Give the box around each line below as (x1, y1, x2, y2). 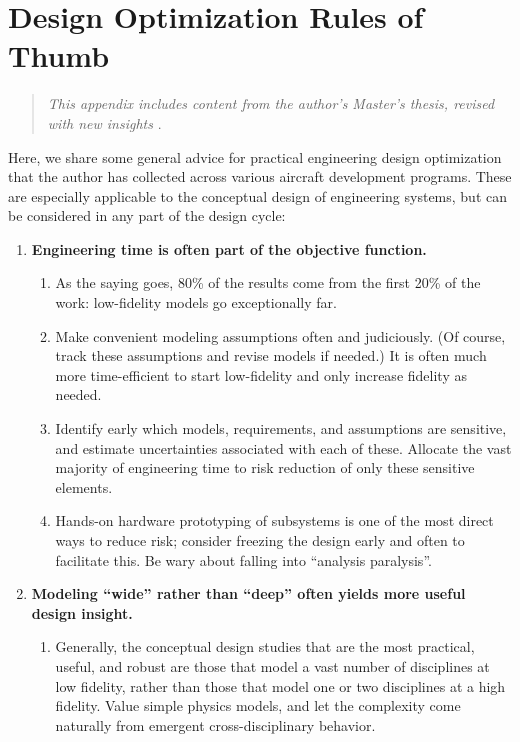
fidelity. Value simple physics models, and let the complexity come (55, 695, 461, 716)
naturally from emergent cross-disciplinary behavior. (55, 714, 376, 735)
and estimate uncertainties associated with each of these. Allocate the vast (55, 437, 512, 458)
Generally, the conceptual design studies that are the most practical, (55, 636, 475, 657)
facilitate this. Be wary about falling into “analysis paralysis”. (55, 549, 432, 570)
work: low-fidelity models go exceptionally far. (55, 292, 337, 313)
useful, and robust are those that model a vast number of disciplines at (55, 655, 490, 676)
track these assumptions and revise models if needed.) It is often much (55, 345, 487, 366)
